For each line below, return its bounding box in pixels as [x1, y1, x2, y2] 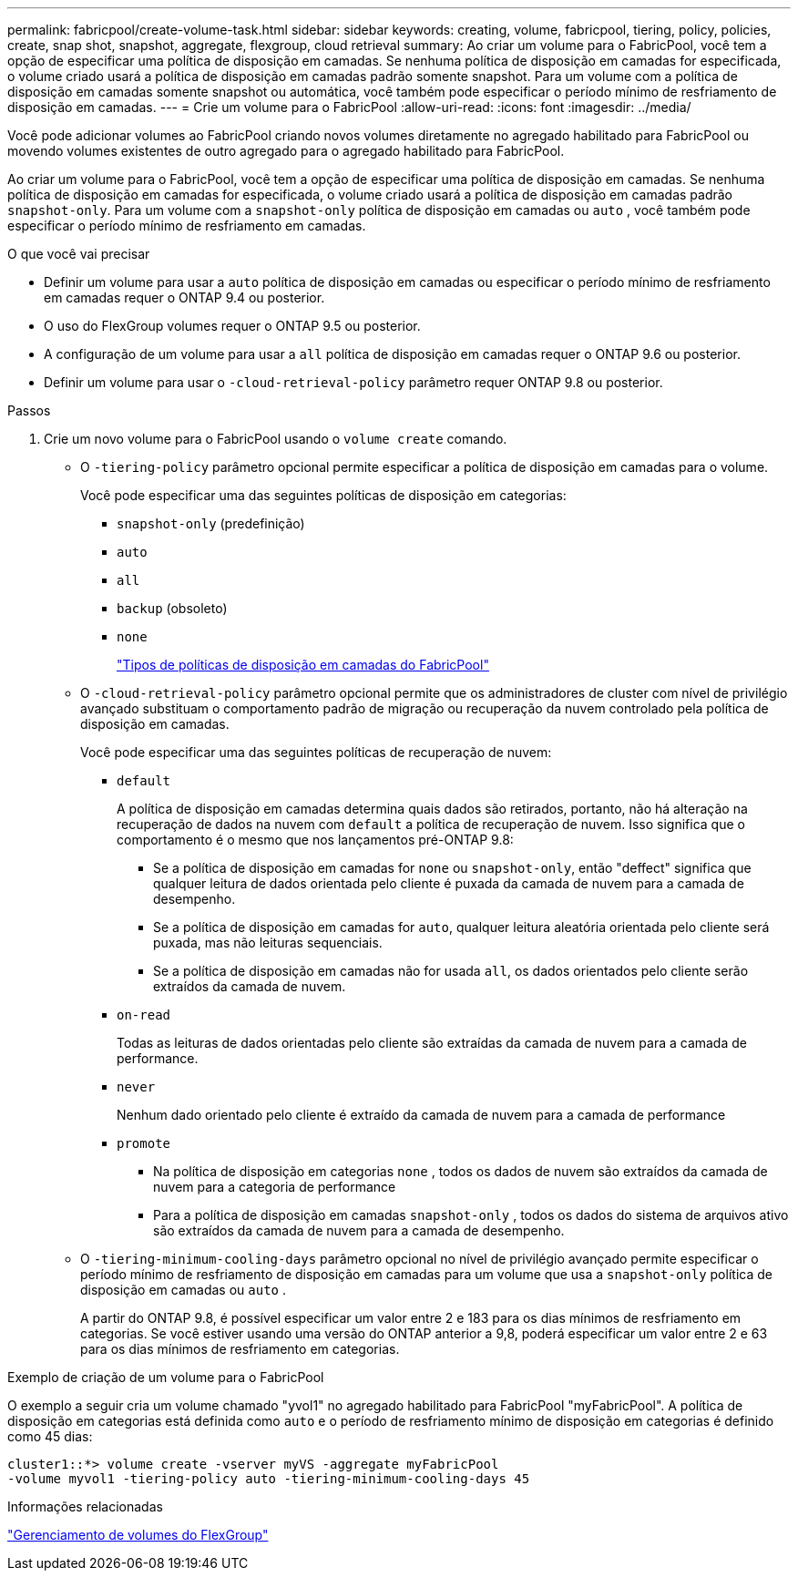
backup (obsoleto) [117, 600, 228, 616]
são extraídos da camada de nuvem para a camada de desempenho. [153, 1223, 565, 1238]
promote [117, 1136, 171, 1151]
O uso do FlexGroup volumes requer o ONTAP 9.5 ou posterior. [44, 318, 421, 333]
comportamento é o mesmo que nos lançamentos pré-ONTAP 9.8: [117, 832, 514, 847]
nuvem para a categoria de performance [153, 1179, 396, 1194]
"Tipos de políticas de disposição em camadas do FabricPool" [117, 657, 489, 672]
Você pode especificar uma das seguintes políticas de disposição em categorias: [80, 487, 567, 503]
